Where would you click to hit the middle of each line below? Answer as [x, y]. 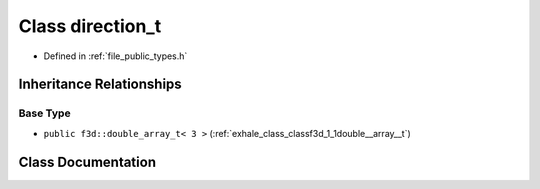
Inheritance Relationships [100, 84]
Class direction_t [90, 26]
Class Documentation [87, 161]
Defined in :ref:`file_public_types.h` [115, 56]
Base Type [44, 113]
